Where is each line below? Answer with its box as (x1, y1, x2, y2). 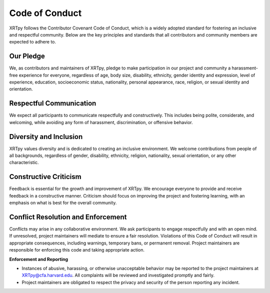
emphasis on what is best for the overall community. (9, 200, 117, 206)
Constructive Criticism (9, 172, 82, 181)
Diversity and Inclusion (9, 132, 83, 141)
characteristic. (9, 159, 39, 165)
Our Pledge (9, 52, 45, 60)
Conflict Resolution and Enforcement (9, 212, 127, 221)
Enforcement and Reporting (9, 256, 68, 262)
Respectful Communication (9, 99, 96, 107)
